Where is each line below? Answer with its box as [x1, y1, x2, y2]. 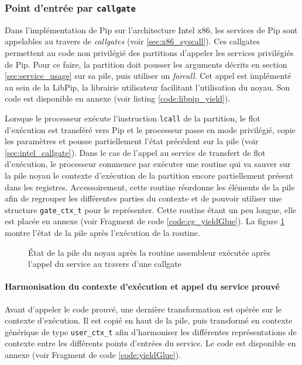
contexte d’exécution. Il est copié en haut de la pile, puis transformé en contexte [5, 314, 293, 326]
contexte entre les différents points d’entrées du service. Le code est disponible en [5, 337, 296, 349]
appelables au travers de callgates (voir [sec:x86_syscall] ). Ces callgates [5, 35, 260, 47]
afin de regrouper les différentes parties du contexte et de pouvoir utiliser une [5, 192, 282, 204]
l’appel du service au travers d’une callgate [28, 258, 181, 270]
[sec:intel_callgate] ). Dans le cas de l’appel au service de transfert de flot [5, 146, 266, 158]
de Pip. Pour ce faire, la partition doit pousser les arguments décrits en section [5, 58, 287, 70]
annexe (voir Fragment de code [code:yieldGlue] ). [5, 349, 181, 361]
